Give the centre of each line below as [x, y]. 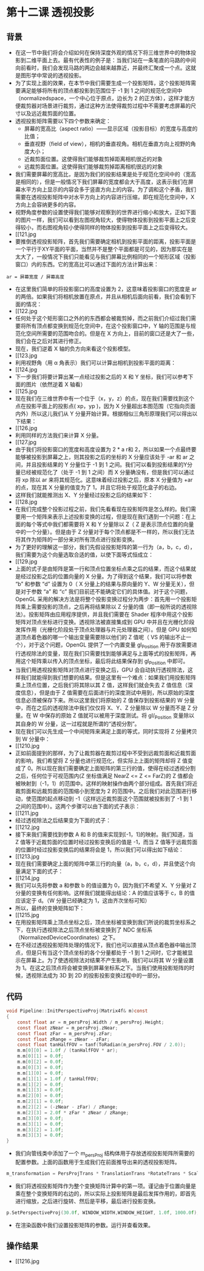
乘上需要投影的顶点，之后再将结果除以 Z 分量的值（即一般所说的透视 [106, 607]
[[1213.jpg [27, 857]
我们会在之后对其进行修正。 [50, 341]
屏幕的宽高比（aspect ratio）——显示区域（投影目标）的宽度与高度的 [111, 129]
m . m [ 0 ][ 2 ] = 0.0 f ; [40, 1062]
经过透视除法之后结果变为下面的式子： [63, 820]
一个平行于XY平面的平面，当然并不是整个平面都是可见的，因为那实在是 [104, 249]
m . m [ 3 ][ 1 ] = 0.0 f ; [40, 1124]
